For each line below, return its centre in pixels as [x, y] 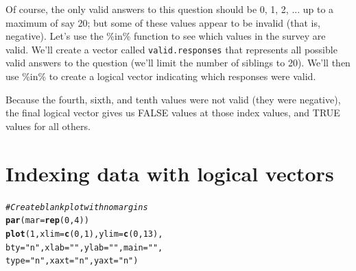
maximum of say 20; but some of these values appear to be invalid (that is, [163, 22]
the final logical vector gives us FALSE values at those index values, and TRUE [173, 113]
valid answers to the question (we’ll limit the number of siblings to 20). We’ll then [178, 63]
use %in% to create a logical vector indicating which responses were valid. [161, 76]
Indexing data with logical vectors [170, 173]
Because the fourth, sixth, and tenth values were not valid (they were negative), [173, 99]
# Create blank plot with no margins [77, 207]
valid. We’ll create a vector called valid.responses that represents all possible [171, 49]
